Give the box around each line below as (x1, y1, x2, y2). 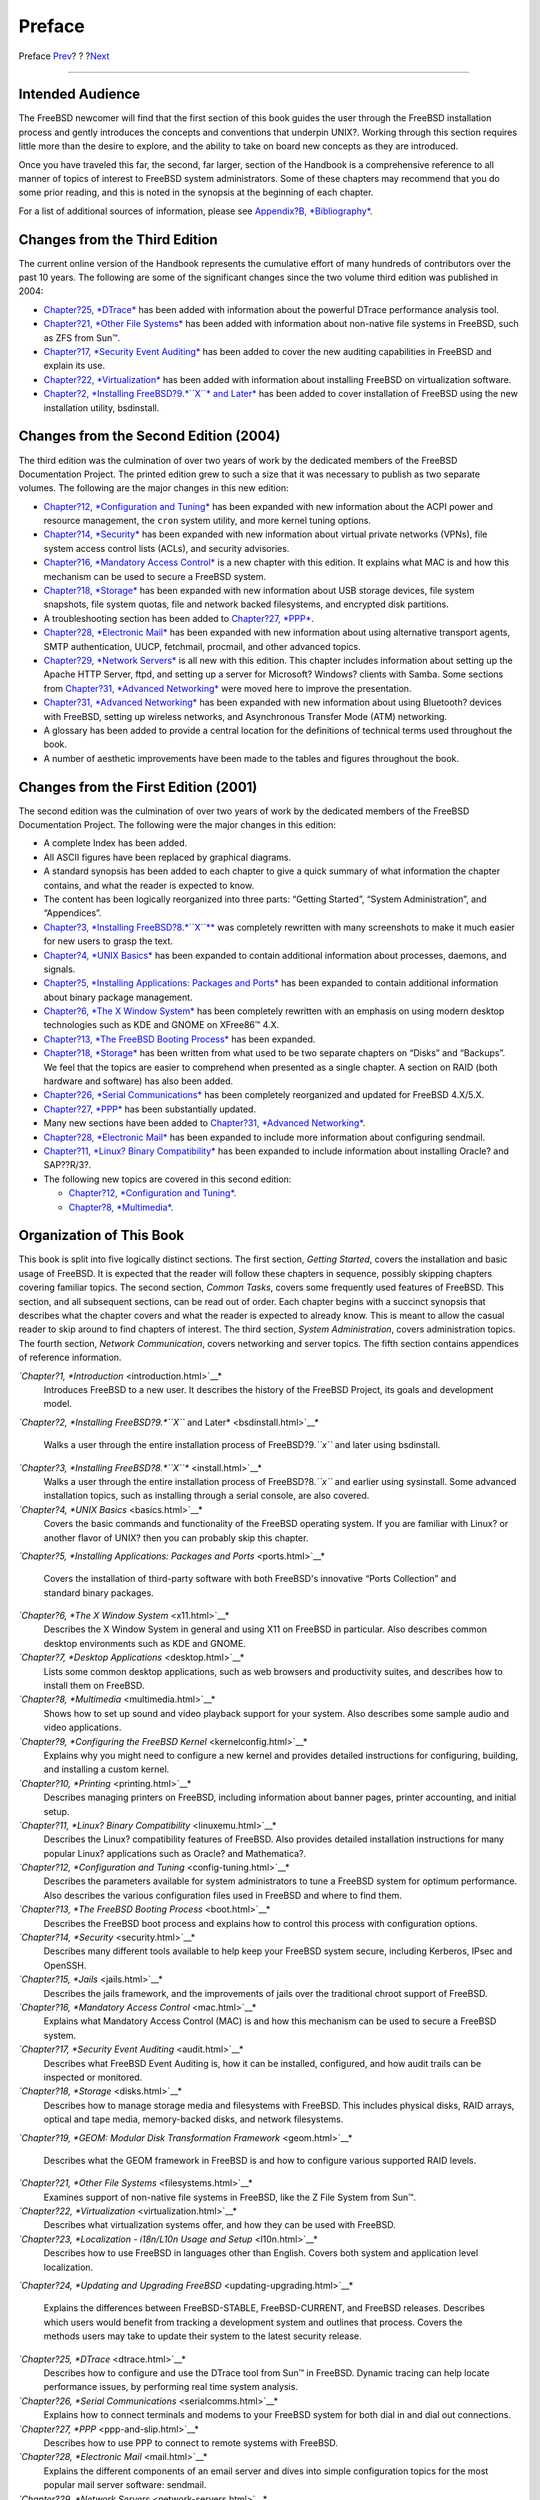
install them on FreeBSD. (43, 1680, 145, 1692)
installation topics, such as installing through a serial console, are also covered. (43, 1490, 370, 1502)
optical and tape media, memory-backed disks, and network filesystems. (43, 2113, 344, 2125)
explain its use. (43, 360, 105, 372)
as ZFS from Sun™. (43, 331, 121, 344)
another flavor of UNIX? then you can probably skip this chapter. (43, 1531, 309, 1544)
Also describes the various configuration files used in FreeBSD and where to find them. (43, 1889, 402, 1901)
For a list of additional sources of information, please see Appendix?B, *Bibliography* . (18, 205, 373, 217)
